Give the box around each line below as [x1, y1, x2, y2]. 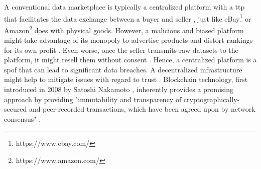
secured [4, 104, 27, 114]
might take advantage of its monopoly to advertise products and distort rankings [4, 35, 253, 45]
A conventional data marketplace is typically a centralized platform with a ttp [4, 2, 245, 12]
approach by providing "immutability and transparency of [4, 94, 182, 104]
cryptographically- [183, 94, 240, 104]
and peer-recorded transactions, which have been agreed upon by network [29, 104, 255, 114]
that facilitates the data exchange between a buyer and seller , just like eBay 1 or [4, 12, 251, 24]
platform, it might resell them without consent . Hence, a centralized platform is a [4, 54, 257, 65]
